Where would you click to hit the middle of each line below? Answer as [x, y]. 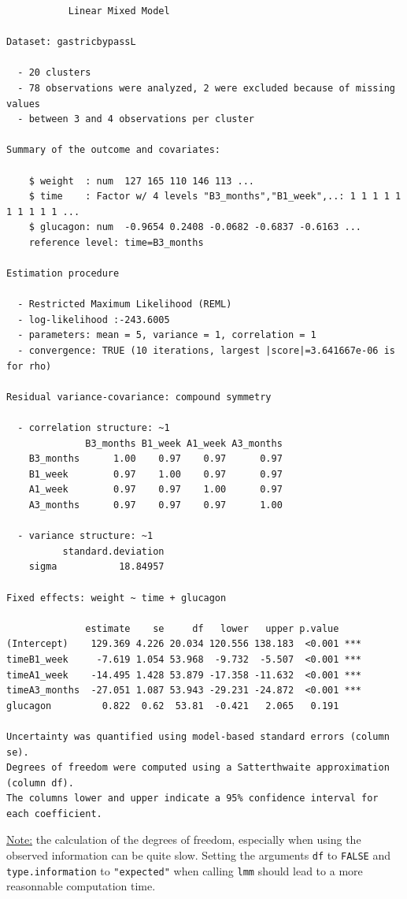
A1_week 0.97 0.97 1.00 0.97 [155, 490]
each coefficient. [54, 814]
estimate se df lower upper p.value [212, 628]
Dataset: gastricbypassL [71, 42]
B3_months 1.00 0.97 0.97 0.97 [155, 459]
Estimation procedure [63, 274]
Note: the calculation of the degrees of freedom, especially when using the [184, 840]
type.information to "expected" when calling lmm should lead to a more [185, 870]
